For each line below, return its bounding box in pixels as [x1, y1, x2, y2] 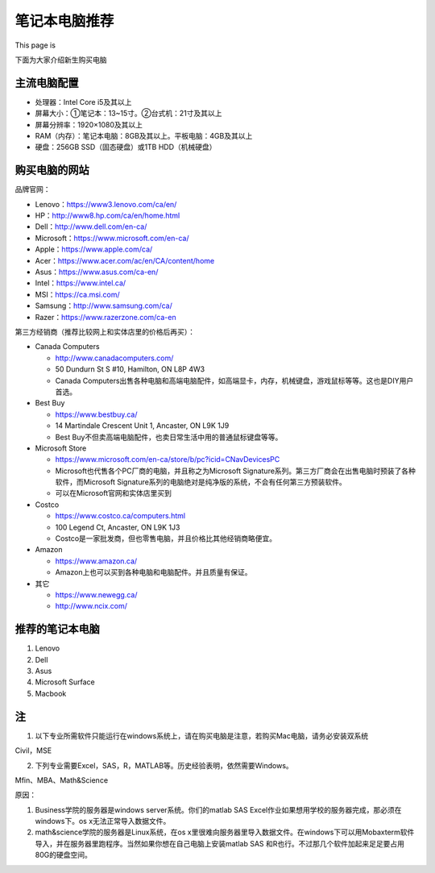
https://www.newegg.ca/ [55, 589, 138, 600]
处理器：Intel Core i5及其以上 [35, 97, 132, 106]
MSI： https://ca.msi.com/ [35, 289, 120, 299]
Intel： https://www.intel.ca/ [35, 278, 126, 288]
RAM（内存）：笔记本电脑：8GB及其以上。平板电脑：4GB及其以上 [35, 131, 253, 141]
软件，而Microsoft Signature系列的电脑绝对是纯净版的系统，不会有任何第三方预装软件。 [55, 477, 346, 487]
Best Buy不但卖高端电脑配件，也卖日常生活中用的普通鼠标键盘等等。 [55, 432, 283, 442]
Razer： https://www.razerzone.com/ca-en [35, 312, 176, 322]
